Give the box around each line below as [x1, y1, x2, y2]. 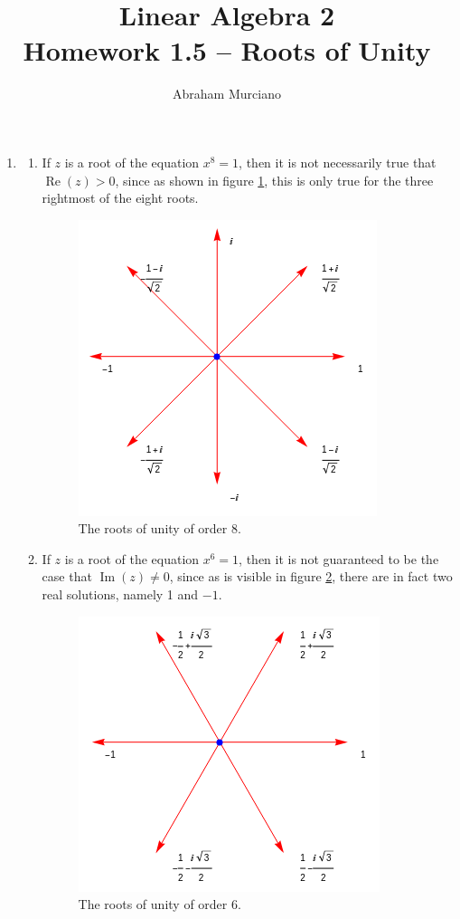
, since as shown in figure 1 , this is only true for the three [115, 170, 434, 189]
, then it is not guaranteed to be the [239, 549, 439, 568]
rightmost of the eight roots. [42, 188, 199, 207]
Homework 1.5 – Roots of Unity [23, 32, 431, 69]
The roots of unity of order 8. [78, 519, 241, 538]
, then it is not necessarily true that [239, 152, 437, 171]
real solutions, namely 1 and [42, 585, 199, 604]
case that [42, 567, 92, 586]
